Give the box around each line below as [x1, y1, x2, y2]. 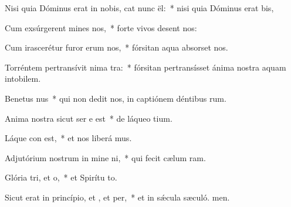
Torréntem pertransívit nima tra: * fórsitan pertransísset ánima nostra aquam [5, 61, 286, 73]
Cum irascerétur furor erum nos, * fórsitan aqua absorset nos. [5, 41, 228, 54]
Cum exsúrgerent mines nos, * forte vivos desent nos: [5, 21, 197, 34]
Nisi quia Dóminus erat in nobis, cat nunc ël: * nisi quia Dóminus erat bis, [5, 2, 274, 14]
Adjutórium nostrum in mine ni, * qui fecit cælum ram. [5, 151, 206, 163]
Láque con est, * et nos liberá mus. [5, 132, 132, 144]
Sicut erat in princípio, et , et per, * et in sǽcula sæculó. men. [5, 191, 230, 203]
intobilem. [5, 72, 41, 85]
